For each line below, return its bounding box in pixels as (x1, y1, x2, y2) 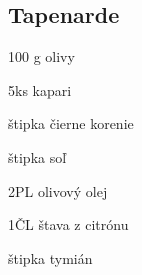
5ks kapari (8, 79, 72, 100)
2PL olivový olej (8, 180, 108, 201)
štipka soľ (8, 146, 67, 167)
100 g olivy (8, 46, 75, 67)
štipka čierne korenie (8, 113, 134, 134)
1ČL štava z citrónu (8, 214, 129, 235)
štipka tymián (8, 247, 93, 268)
